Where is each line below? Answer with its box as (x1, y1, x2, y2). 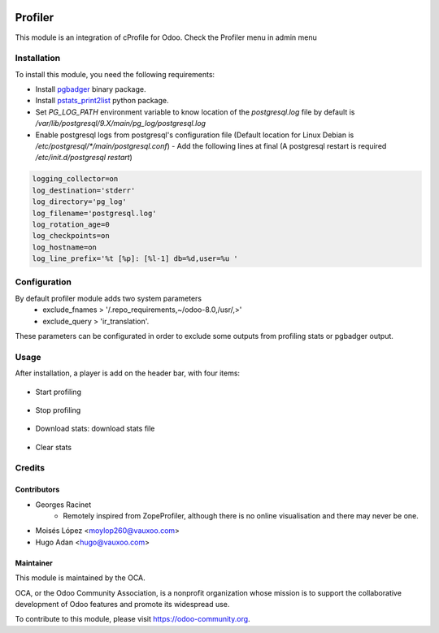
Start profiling (35, 387, 81, 397)
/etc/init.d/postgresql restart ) (35, 153, 133, 163)
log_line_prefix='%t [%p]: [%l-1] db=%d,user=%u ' (32, 254, 239, 263)
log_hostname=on (32, 242, 98, 252)
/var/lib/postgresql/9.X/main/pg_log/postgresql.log (35, 119, 206, 128)
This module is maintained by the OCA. (15, 573, 146, 583)
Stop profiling (35, 405, 81, 414)
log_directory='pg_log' (32, 197, 128, 206)
